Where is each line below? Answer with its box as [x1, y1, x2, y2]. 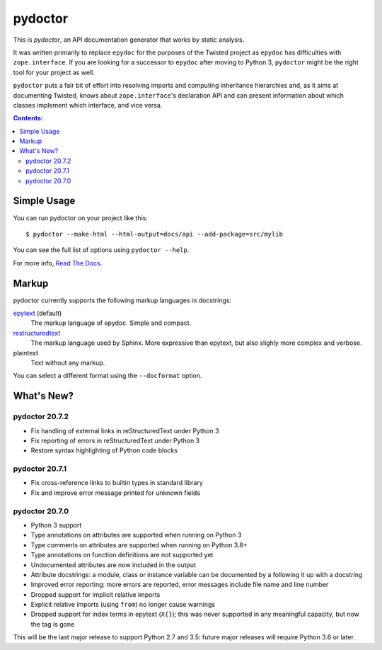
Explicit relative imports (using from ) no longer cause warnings [30, 600, 216, 609]
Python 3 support [30, 520, 82, 529]
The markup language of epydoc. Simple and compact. [30, 319, 192, 327]
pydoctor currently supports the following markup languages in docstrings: [13, 296, 232, 304]
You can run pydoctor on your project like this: [13, 213, 148, 222]
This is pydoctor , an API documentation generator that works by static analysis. [13, 35, 245, 44]
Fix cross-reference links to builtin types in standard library [30, 479, 203, 487]
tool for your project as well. [13, 68, 95, 76]
